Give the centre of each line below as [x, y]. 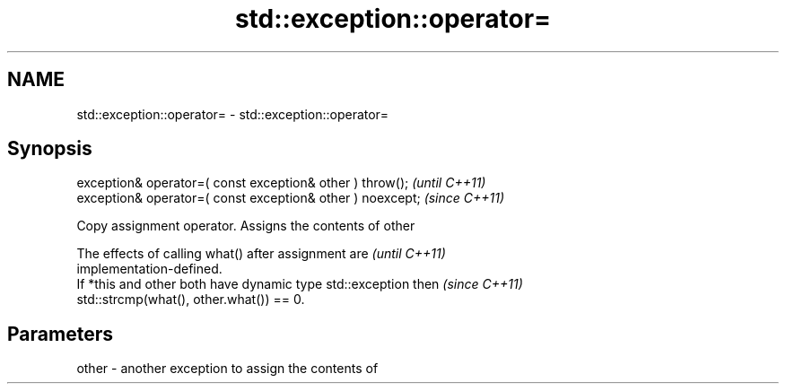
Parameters [60, 334]
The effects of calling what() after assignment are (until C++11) [261, 254]
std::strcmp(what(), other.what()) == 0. [191, 300]
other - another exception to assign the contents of [227, 369]
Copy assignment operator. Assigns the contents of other [246, 226]
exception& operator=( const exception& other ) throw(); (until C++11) [281, 183]
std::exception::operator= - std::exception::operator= [233, 114]
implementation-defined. [149, 269]
